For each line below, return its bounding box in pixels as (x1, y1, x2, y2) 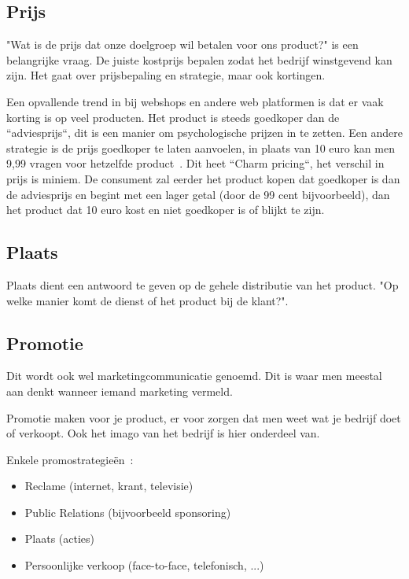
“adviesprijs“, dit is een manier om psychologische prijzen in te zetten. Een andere (6, 124, 403, 141)
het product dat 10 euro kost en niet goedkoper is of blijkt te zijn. (6, 201, 325, 218)
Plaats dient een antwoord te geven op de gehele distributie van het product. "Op (6, 276, 399, 293)
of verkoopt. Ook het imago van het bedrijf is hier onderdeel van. (6, 425, 320, 441)
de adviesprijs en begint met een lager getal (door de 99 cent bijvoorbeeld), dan (6, 186, 390, 202)
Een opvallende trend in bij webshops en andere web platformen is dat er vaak (6, 93, 384, 109)
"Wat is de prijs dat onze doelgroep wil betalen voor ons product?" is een (6, 36, 359, 53)
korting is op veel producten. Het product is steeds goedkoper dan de (6, 109, 340, 125)
